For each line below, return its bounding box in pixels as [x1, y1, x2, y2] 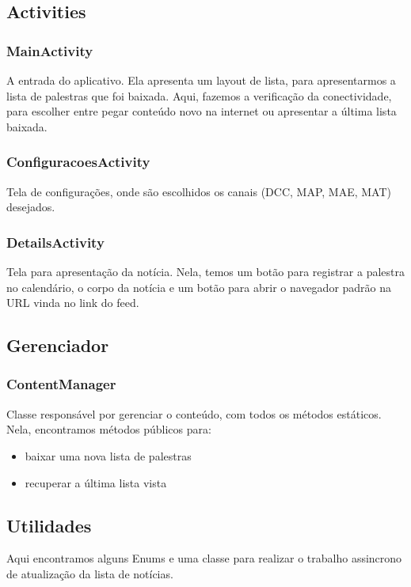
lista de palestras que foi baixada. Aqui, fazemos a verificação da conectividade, [6, 87, 392, 104]
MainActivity [6, 40, 93, 60]
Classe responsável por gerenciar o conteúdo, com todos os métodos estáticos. [6, 405, 382, 422]
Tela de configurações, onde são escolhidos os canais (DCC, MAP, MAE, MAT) [6, 183, 392, 199]
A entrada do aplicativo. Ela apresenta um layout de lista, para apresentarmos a [6, 72, 396, 88]
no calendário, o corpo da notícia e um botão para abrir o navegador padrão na [6, 278, 392, 295]
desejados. [6, 199, 55, 215]
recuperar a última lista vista [25, 474, 167, 490]
